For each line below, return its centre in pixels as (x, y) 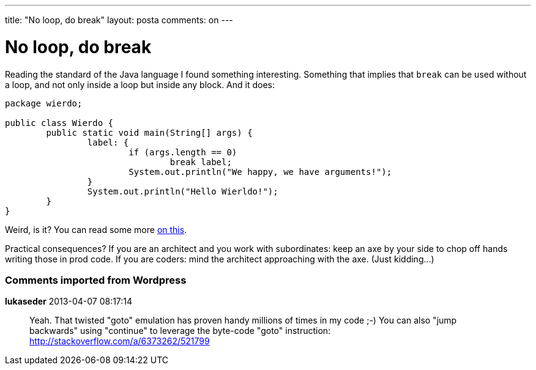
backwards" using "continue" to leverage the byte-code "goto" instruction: (180, 331)
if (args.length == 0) (183, 152)
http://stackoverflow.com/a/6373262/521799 (120, 341)
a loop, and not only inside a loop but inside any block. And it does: (140, 84)
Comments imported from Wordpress (96, 280)
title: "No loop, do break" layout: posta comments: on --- (119, 20)
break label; (201, 162)
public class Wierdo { (59, 123)
